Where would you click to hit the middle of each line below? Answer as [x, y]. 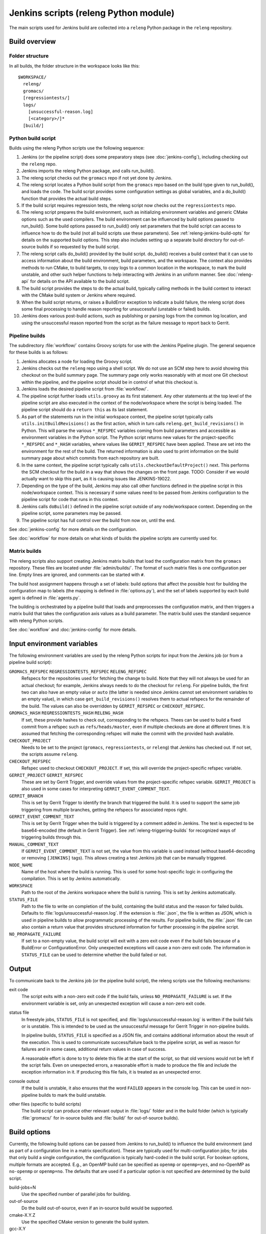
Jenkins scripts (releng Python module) [92, 13]
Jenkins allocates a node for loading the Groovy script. [77, 361]
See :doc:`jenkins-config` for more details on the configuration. [73, 529]
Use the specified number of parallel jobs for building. [76, 1194]
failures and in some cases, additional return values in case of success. [94, 1049]
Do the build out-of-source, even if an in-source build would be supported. [97, 1208]
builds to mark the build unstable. [73, 1095]
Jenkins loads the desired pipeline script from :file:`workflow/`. [85, 389]
